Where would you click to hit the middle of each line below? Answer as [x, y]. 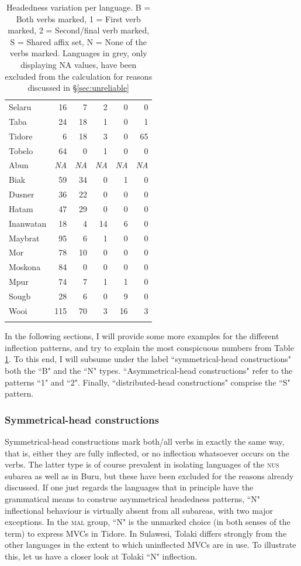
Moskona [25, 267]
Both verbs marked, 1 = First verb [78, 18]
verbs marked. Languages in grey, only [78, 53]
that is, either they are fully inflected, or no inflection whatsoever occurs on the [147, 453]
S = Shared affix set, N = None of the [78, 41]
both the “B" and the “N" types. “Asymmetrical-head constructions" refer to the [149, 370]
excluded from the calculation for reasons [79, 76]
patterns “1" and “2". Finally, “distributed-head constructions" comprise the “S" [148, 382]
